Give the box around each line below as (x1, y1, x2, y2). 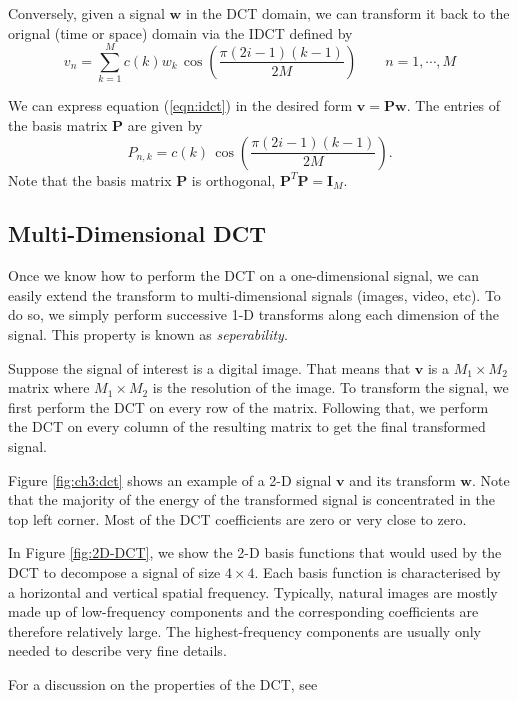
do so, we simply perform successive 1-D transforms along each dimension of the (8, 304, 499, 325)
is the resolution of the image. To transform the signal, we (152, 377, 509, 398)
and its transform (349, 469, 456, 490)
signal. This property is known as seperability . (8, 324, 288, 345)
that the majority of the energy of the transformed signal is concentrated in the (8, 489, 495, 510)
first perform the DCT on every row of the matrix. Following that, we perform (8, 396, 489, 417)
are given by (127, 114, 203, 135)
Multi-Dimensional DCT (8, 218, 266, 249)
